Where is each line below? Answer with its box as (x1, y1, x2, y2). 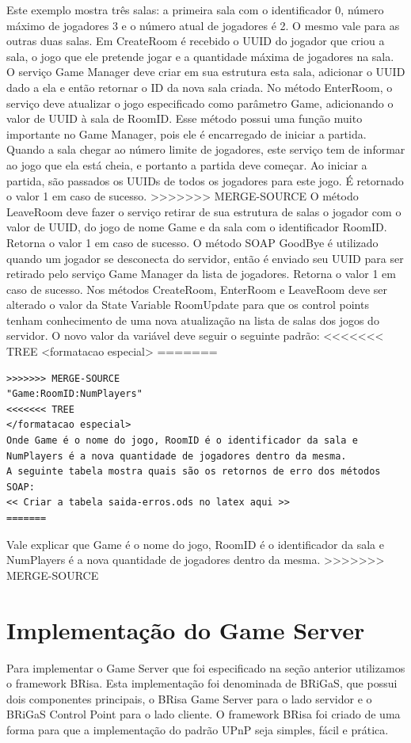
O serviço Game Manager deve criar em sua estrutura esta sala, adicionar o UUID (6, 63, 405, 80)
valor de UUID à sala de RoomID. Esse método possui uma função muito (6, 110, 363, 127)
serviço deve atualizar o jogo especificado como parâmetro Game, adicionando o (6, 94, 394, 111)
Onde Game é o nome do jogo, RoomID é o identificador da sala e (6, 435, 358, 447)
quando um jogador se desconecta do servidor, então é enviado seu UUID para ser (6, 250, 404, 266)
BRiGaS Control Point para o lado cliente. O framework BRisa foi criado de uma (6, 706, 401, 722)
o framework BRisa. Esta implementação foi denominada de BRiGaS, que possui (6, 675, 398, 692)
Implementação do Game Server (6, 613, 365, 646)
